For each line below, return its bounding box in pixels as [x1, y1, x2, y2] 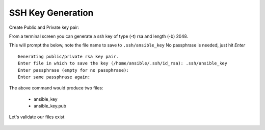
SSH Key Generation [9, 7, 94, 18]
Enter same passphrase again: [18, 74, 91, 80]
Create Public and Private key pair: [9, 24, 79, 30]
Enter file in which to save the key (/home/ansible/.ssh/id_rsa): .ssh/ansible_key [18, 61, 228, 66]
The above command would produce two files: [9, 85, 103, 91]
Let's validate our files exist [9, 114, 65, 120]
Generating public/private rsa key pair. [18, 54, 119, 59]
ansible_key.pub [33, 103, 66, 109]
